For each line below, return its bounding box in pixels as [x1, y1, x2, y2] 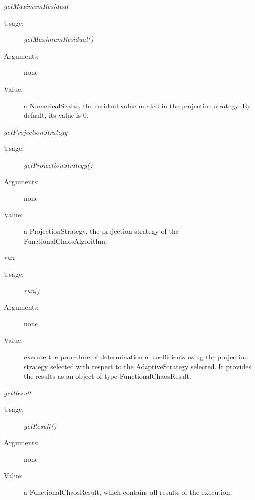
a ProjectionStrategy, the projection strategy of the [24, 226, 179, 236]
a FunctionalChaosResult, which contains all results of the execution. [24, 487, 232, 497]
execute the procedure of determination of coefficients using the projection [24, 352, 248, 362]
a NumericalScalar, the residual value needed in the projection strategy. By [24, 100, 251, 110]
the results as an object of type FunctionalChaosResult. [24, 371, 191, 381]
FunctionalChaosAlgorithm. [24, 235, 107, 246]
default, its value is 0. [24, 110, 89, 120]
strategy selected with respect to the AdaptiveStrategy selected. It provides [24, 361, 251, 371]
